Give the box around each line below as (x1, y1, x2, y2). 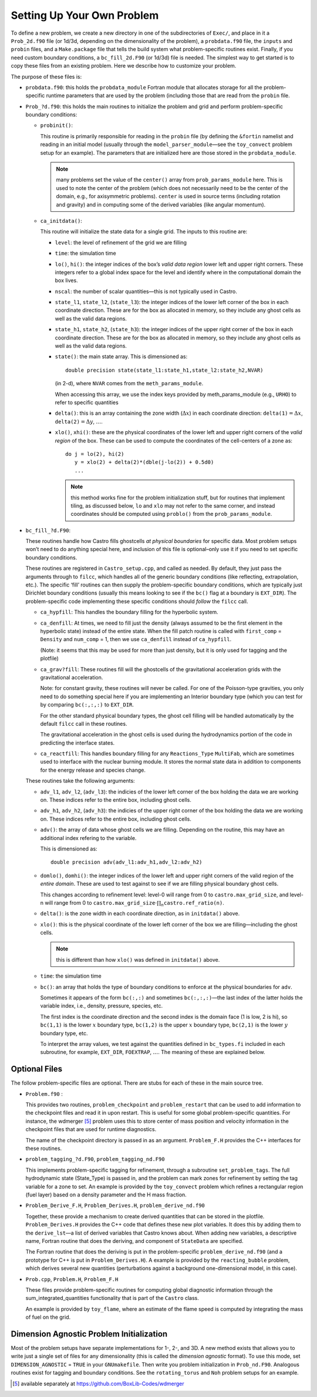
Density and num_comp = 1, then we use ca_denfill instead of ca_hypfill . (40, 636, 232, 643)
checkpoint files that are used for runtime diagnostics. (25, 1126, 157, 1133)
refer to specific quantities (55, 399, 119, 406)
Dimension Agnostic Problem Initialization (11, 1329, 168, 1339)
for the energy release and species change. (40, 766, 146, 773)
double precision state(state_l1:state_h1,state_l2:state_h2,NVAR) (65, 366, 264, 374)
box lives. (55, 277, 79, 284)
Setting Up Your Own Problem (11, 9, 159, 22)
